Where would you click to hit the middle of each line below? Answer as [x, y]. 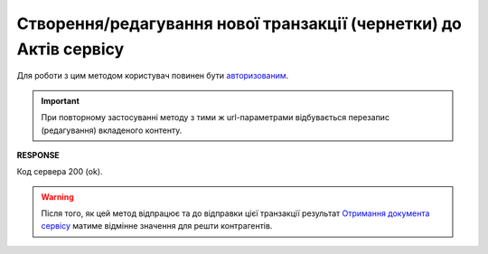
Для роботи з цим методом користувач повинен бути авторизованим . [153, 76]
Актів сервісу [70, 49]
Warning [57, 197]
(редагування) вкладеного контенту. [112, 130]
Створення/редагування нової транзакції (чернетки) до [239, 24]
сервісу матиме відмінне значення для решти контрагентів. [157, 226]
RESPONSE [38, 155]
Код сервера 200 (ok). [60, 172]
